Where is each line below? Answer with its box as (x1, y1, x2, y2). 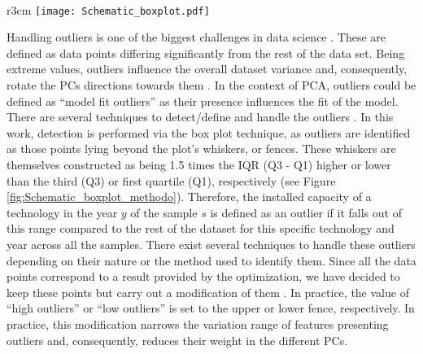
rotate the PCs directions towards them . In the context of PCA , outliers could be (7, 76, 416, 94)
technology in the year (7, 203, 118, 221)
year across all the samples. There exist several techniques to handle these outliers (7, 235, 416, 252)
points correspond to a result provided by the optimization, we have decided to (7, 268, 400, 285)
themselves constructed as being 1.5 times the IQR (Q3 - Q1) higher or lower (7, 156, 391, 173)
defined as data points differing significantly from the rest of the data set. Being (7, 44, 405, 61)
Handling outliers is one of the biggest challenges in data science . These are (7, 28, 386, 46)
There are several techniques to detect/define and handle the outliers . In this (7, 108, 394, 125)
